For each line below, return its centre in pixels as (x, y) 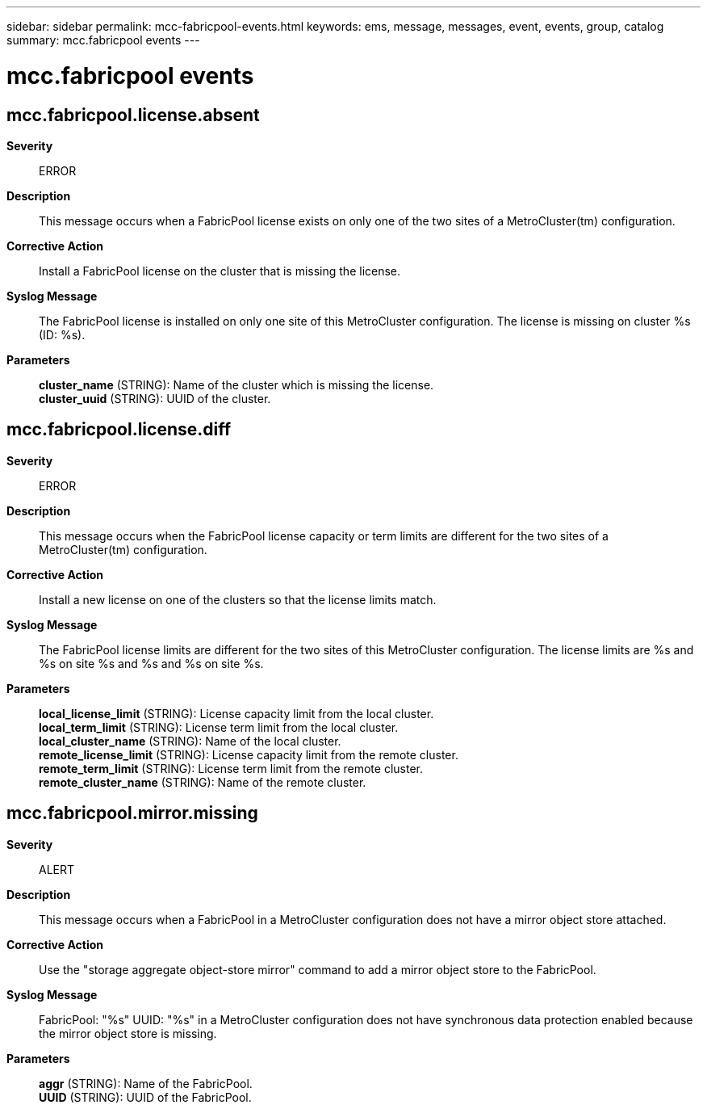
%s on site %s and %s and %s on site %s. (151, 663)
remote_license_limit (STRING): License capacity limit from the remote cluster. (249, 754)
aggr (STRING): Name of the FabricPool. (146, 1083)
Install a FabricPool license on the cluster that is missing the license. (220, 271)
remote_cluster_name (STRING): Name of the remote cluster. (203, 782)
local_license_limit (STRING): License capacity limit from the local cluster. (236, 713)
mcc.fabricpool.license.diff (119, 430)
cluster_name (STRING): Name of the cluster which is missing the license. (236, 384)
